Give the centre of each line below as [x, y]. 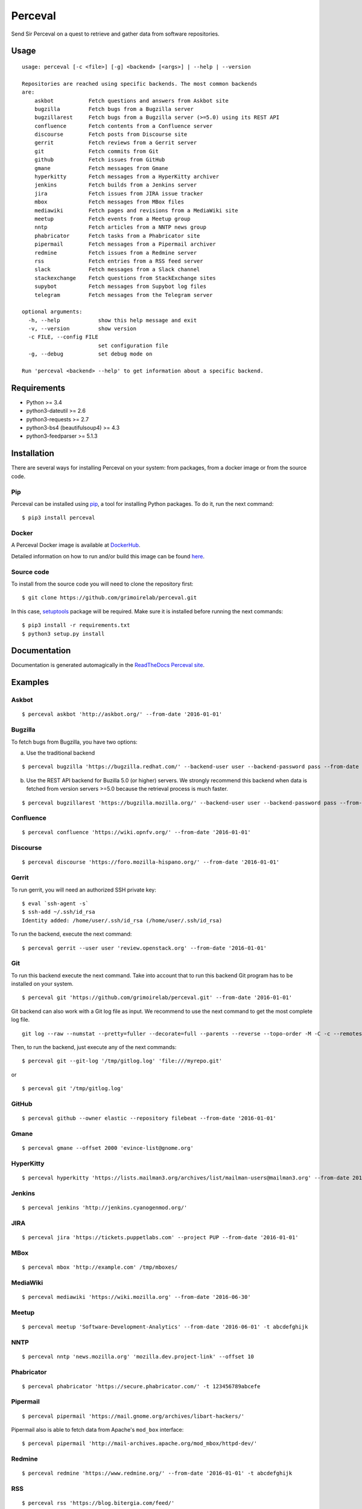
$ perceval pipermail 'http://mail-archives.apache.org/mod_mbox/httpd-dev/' [140, 1444]
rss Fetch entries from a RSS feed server [119, 261]
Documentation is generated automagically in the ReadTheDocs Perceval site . [108, 665]
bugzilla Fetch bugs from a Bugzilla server [114, 109]
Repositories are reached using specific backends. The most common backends [140, 84]
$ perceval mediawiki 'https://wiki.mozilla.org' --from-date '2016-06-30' [136, 1297]
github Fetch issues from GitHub [100, 160]
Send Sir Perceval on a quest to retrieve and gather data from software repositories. [115, 34]
